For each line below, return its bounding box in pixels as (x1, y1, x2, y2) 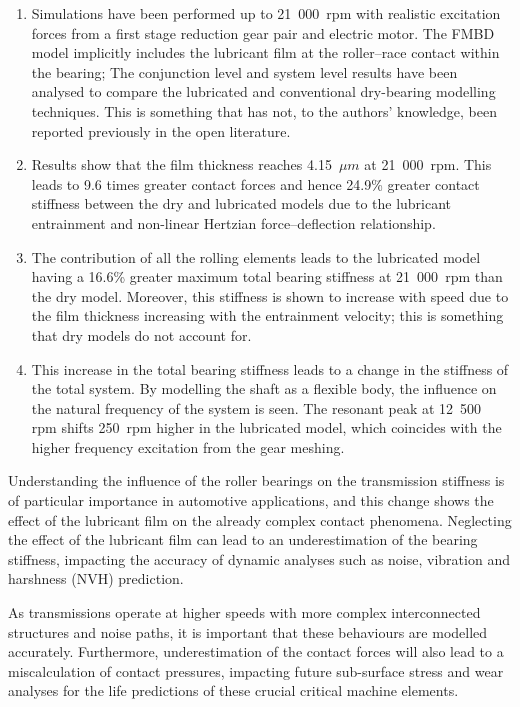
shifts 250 (61, 417, 120, 438)
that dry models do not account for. (31, 324, 252, 345)
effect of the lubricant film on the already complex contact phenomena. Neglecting (8, 509, 512, 530)
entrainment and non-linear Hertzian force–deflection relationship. (31, 212, 436, 233)
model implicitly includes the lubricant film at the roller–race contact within (31, 42, 500, 63)
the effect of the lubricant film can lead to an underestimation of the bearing (8, 529, 478, 550)
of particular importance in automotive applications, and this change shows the (8, 490, 494, 511)
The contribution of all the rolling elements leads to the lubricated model (31, 246, 481, 267)
